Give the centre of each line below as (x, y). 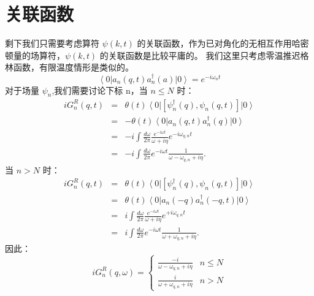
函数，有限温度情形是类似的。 (73, 67)
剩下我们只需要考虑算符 (52, 43)
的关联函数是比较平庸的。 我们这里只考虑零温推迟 (200, 55)
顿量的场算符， (35, 55)
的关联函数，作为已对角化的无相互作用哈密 (223, 43)
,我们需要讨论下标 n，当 (100, 90)
